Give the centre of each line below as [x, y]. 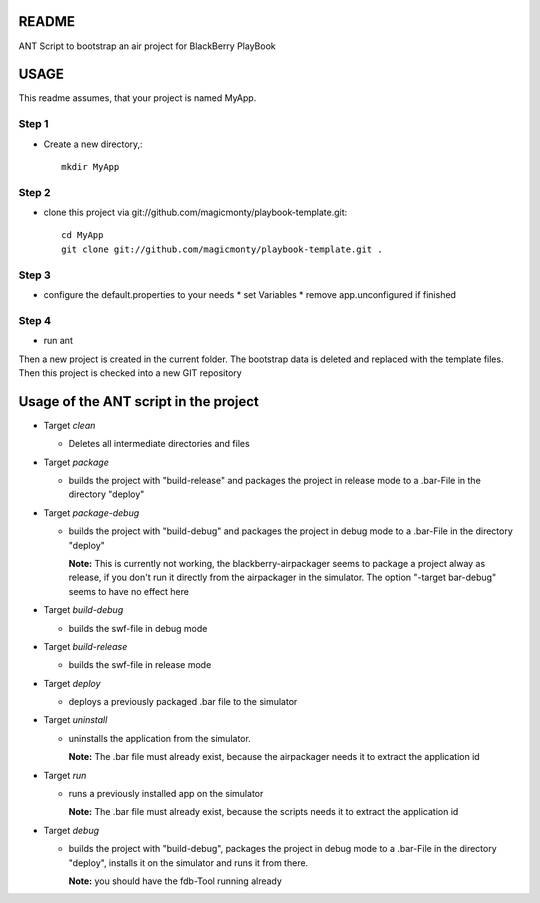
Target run [65, 775]
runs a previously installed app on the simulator [166, 794]
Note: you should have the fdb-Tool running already [175, 881]
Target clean [69, 425]
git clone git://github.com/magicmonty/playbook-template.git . [222, 249]
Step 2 [34, 192]
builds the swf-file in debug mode [138, 628]
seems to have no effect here [129, 591]
